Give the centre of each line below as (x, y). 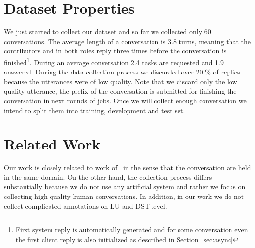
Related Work (52, 144)
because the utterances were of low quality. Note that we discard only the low (121, 81)
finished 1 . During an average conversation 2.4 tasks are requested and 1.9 (114, 61)
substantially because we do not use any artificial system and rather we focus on (125, 186)
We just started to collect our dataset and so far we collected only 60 (108, 32)
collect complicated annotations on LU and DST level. (86, 206)
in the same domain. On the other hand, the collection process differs (108, 177)
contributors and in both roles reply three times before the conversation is (115, 51)
